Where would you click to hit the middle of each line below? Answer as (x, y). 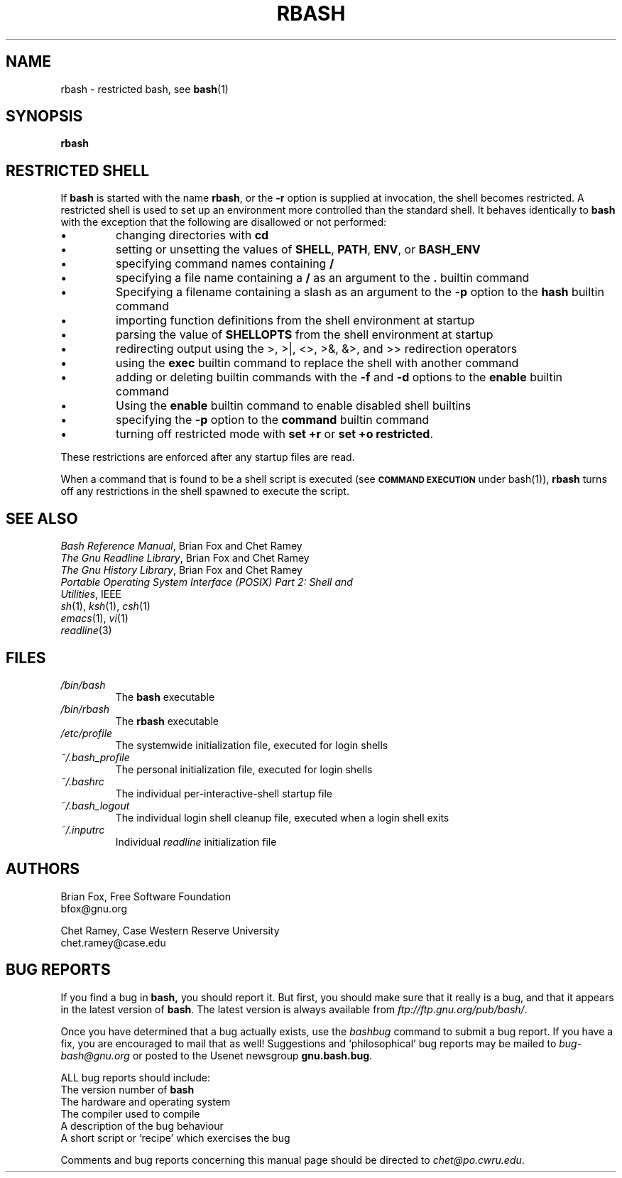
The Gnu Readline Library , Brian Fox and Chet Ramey (185, 558)
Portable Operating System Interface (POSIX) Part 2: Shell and (207, 582)
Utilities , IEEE (91, 594)
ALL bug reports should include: (135, 1077)
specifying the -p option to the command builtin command (273, 420)
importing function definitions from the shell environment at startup (295, 321)
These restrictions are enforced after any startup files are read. (208, 457)
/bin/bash (83, 685)
